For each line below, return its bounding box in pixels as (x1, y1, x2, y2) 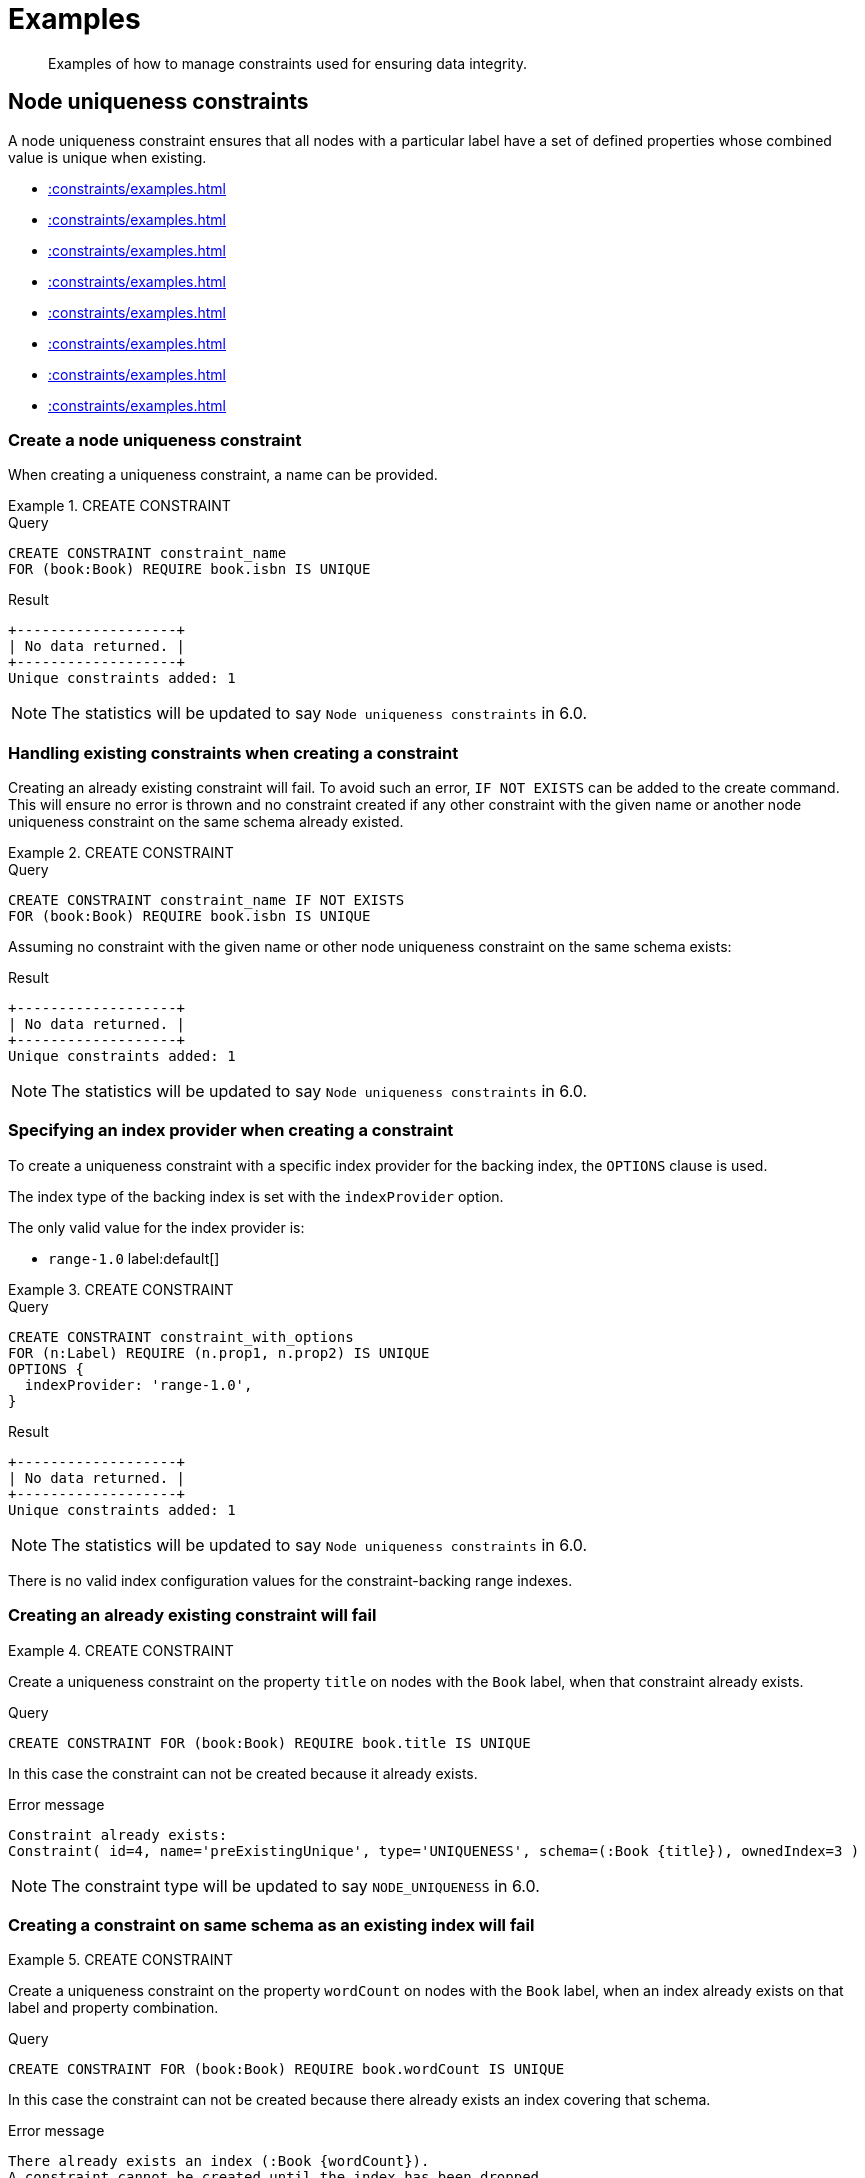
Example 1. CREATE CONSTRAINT (8, 497, 231, 515)
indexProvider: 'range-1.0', (24, 1376, 253, 1393)
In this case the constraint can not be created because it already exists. (8, 1764, 478, 1782)
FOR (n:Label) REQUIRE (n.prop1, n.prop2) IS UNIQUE (8, 1344, 430, 1361)
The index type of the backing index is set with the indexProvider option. (8, 1187, 504, 1205)
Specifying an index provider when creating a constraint (8, 1120, 454, 1141)
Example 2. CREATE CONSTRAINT (8, 844, 234, 862)
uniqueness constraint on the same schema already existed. (8, 813, 404, 831)
